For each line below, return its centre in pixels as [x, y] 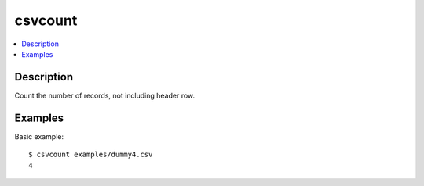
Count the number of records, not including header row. [105, 95]
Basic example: [39, 136]
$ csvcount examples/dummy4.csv [91, 155]
